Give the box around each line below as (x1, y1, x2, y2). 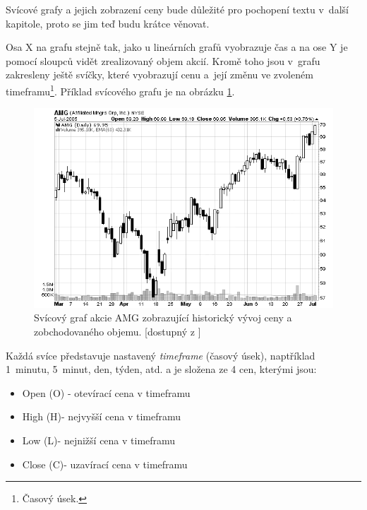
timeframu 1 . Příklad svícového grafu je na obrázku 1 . (6, 81, 235, 98)
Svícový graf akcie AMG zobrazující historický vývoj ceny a (34, 310, 292, 325)
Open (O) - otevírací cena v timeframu (22, 385, 191, 400)
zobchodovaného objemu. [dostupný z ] (34, 324, 201, 339)
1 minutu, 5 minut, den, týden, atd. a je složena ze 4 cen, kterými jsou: (6, 362, 317, 376)
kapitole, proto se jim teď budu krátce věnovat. (6, 16, 210, 30)
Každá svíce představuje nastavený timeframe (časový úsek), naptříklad (6, 348, 315, 362)
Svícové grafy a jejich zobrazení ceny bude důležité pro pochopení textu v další (6, 2, 349, 16)
